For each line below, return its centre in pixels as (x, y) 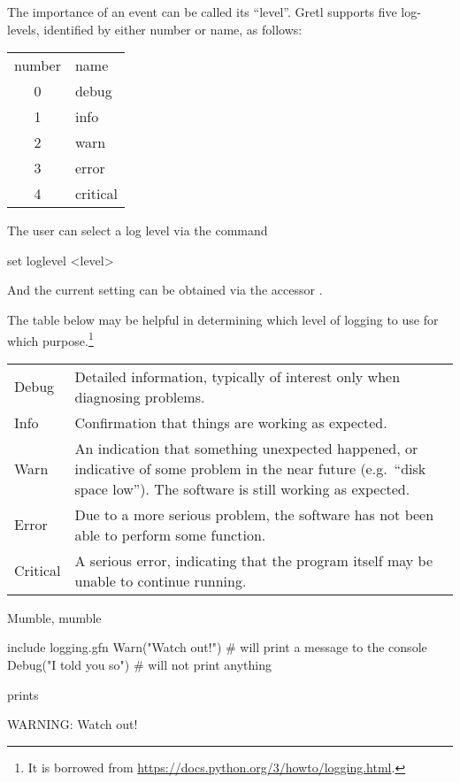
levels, (23, 29)
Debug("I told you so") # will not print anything (139, 664)
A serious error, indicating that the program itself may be (254, 560)
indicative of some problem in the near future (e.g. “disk (250, 468)
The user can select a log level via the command (138, 230)
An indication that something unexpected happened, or (246, 448)
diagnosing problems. (140, 396)
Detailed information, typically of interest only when (238, 376)
